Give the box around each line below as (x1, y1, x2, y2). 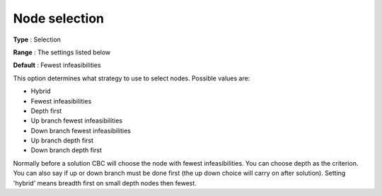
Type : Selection (13, 35, 62, 44)
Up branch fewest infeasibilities (30, 116, 123, 125)
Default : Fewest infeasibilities (13, 61, 102, 70)
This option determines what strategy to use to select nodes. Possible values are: (13, 74, 250, 82)
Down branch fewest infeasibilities (30, 126, 131, 135)
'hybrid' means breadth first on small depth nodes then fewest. (13, 178, 197, 187)
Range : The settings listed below (13, 48, 111, 56)
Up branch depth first (30, 136, 94, 145)
